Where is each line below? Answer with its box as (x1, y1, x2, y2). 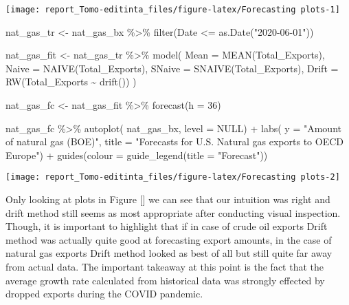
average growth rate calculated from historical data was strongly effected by (5, 273, 325, 287)
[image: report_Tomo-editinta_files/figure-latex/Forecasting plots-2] (5, 172, 340, 182)
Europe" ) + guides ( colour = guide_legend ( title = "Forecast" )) (5, 147, 268, 162)
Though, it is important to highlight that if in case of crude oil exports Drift (5, 219, 328, 233)
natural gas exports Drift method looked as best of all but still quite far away (5, 246, 333, 260)
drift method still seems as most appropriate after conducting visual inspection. (5, 205, 341, 220)
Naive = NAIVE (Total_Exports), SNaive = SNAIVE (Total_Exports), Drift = (5, 61, 339, 75)
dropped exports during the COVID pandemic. (5, 286, 203, 301)
